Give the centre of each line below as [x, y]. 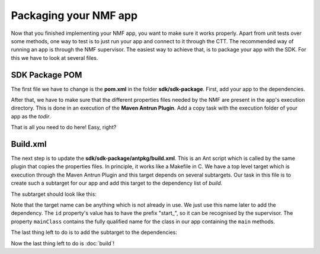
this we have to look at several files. [55, 58]
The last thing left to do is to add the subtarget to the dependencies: [94, 232]
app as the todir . [31, 116]
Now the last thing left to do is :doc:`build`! [63, 243]
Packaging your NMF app [74, 15]
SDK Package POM [47, 75]
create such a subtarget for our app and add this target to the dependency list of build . [117, 183]
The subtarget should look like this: [54, 194]
